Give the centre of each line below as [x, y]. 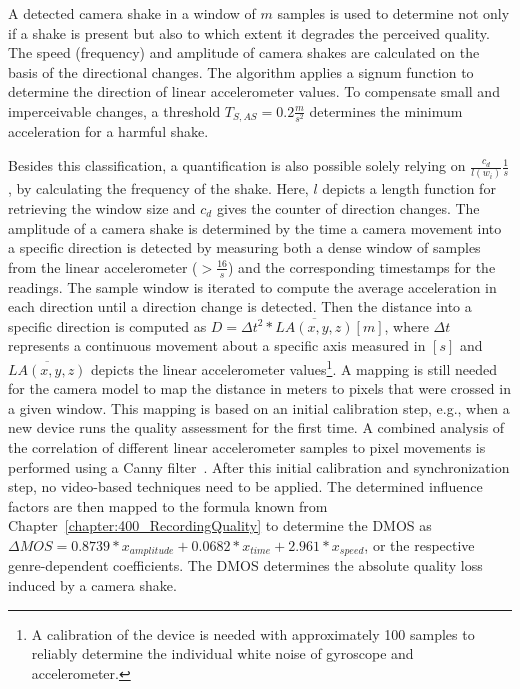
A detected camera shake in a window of [132, 13]
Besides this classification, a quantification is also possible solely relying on [237, 165]
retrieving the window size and [102, 207]
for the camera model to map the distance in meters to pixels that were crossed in [259, 388]
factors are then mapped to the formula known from [168, 505]
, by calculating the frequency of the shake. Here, [158, 188]
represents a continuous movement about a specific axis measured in [217, 345]
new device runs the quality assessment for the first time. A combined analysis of [256, 427]
